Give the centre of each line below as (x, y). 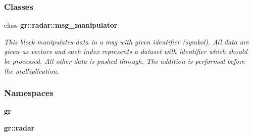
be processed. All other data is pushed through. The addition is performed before (125, 61)
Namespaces (29, 93)
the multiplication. (31, 70)
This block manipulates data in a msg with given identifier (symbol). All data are (126, 41)
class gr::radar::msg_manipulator (61, 25)
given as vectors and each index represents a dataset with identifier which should (126, 51)
